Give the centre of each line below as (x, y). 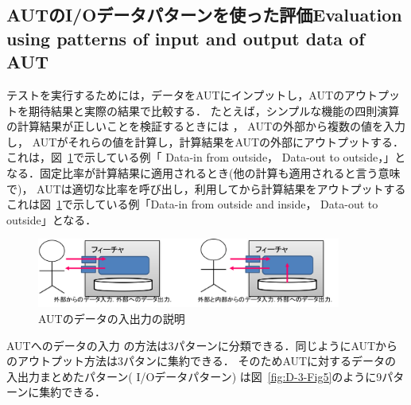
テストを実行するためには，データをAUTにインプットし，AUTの (176, 94)
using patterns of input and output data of (186, 38)
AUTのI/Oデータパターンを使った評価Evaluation (204, 15)
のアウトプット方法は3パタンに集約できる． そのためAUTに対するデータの (202, 361)
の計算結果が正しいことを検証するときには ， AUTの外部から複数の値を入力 (206, 126)
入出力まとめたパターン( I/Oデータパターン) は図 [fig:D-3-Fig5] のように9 (194, 376)
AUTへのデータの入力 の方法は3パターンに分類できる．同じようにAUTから (202, 345)
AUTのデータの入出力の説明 (112, 318)
